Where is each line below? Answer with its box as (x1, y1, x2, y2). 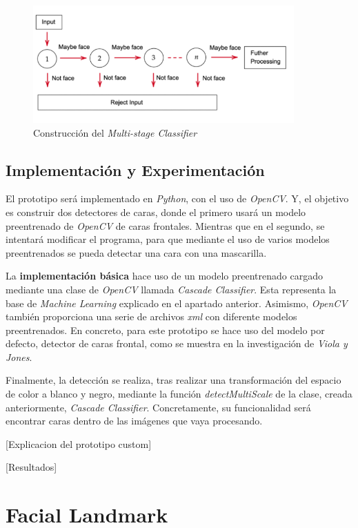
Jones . (6, 349, 32, 364)
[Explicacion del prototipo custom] (6, 436, 152, 451)
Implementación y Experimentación (6, 159, 265, 180)
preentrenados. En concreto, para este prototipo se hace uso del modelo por (6, 322, 325, 337)
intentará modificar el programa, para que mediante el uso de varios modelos (6, 232, 330, 246)
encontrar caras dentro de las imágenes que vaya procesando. (6, 413, 263, 428)
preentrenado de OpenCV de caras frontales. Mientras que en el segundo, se (6, 218, 325, 233)
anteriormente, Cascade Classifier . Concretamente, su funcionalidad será (6, 400, 311, 414)
